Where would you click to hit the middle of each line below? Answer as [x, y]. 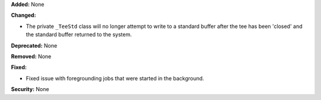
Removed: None [31, 56]
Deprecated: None [34, 45]
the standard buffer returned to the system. [79, 35]
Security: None [30, 89]
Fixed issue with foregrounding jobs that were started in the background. [115, 78]
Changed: [23, 15]
